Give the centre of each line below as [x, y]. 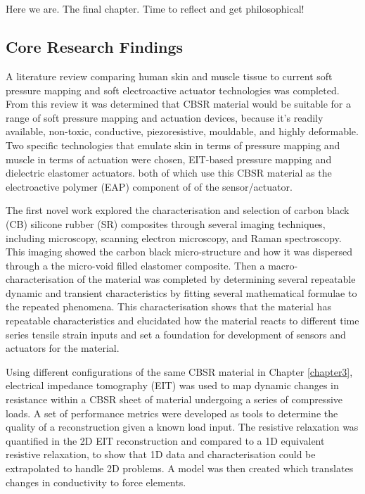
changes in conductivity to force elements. [96, 482]
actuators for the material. [63, 348]
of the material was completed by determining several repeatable [216, 279]
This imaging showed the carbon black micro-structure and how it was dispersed [179, 252]
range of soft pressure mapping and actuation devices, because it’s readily [165, 117]
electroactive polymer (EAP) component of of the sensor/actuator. [149, 186]
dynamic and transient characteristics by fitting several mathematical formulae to [181, 292]
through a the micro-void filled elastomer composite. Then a [135, 265]
